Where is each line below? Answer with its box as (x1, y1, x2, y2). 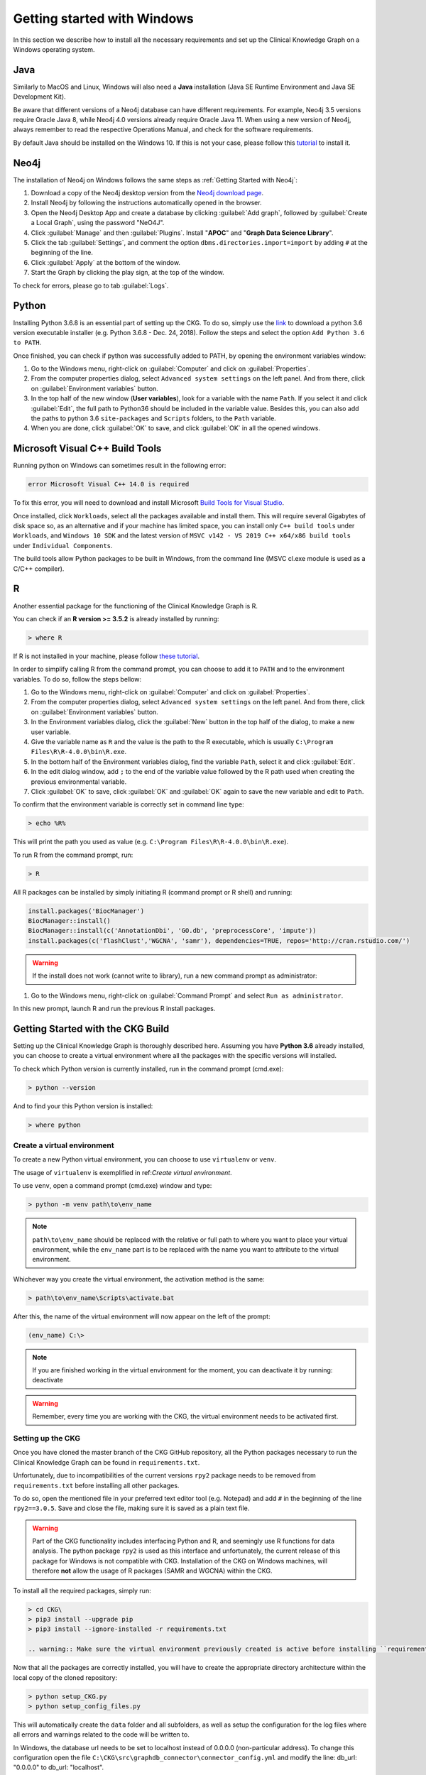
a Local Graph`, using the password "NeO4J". (31, 219, 165, 227)
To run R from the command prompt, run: (13, 851, 133, 859)
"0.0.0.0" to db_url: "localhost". (13, 1763, 104, 1771)
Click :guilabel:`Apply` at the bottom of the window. (31, 258, 181, 266)
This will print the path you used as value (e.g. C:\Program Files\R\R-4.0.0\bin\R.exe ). (13, 838, 289, 846)
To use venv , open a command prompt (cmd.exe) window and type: (13, 1181, 212, 1190)
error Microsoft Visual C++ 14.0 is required (28, 480, 190, 488)
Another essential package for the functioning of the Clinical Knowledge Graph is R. (13, 601, 258, 610)
